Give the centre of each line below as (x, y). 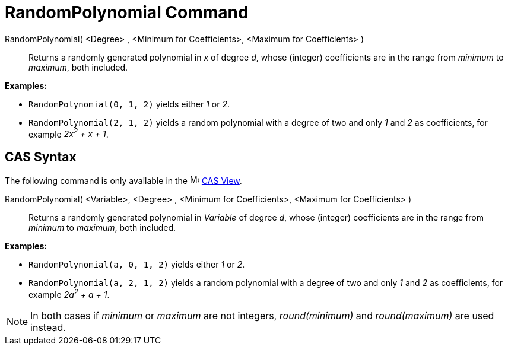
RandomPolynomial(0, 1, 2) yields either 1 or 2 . (129, 104)
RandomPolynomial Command (127, 12)
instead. (48, 327)
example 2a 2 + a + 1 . (69, 294)
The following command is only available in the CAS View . (123, 181)
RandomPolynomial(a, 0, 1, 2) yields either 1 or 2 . (137, 265)
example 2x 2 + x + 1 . (69, 133)
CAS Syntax (41, 157)
